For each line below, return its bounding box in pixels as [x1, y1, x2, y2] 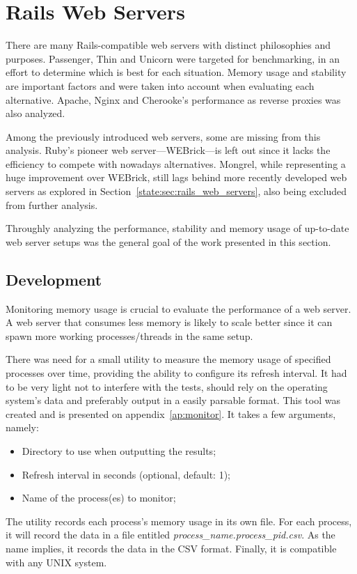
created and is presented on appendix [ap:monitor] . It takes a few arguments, [6, 406, 336, 421]
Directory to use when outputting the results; [22, 443, 216, 458]
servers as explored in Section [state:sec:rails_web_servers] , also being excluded [6, 184, 347, 199]
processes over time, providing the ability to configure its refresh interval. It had [6, 366, 347, 380]
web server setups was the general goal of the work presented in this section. [6, 234, 331, 249]
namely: [6, 420, 39, 435]
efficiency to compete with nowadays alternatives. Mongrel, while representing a [6, 156, 346, 171]
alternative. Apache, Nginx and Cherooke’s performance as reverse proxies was [6, 92, 341, 107]
